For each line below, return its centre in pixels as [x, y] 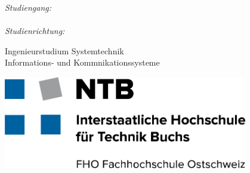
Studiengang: [28, 7]
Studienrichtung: [35, 31]
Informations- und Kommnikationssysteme [82, 62]
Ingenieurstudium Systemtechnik [64, 50]
